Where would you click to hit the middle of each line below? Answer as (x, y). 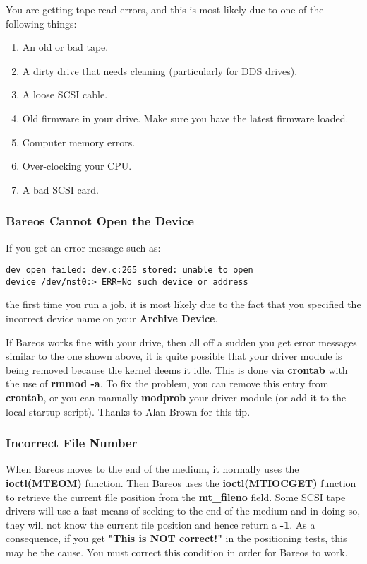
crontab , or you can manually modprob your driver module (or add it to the (176, 398)
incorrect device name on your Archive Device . (112, 318)
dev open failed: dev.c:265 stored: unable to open (130, 270)
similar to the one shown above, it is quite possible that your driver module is (174, 356)
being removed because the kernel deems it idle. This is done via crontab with (177, 369)
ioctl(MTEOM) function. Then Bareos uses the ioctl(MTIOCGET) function (181, 483)
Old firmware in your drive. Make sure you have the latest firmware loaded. (185, 118)
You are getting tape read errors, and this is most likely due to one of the (165, 9)
